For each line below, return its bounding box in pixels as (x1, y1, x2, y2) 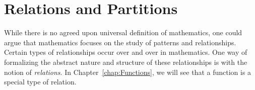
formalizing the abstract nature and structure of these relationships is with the (4, 56, 247, 67)
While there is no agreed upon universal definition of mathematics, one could (4, 27, 242, 38)
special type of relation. (4, 76, 77, 87)
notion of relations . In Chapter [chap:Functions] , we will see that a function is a (4, 66, 251, 77)
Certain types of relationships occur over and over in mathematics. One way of (4, 47, 247, 57)
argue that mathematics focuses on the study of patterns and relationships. (4, 37, 236, 47)
